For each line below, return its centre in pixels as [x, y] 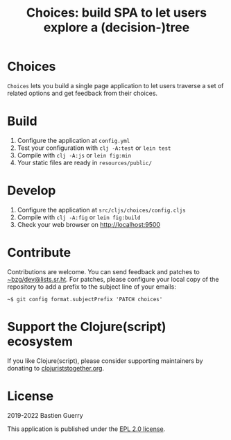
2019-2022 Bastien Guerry [45, 415]
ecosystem [40, 341]
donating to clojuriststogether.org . [56, 368]
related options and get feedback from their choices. [83, 93]
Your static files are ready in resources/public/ [85, 162]
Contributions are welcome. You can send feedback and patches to [103, 271]
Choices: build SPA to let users [117, 13]
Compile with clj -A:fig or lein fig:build [79, 217]
